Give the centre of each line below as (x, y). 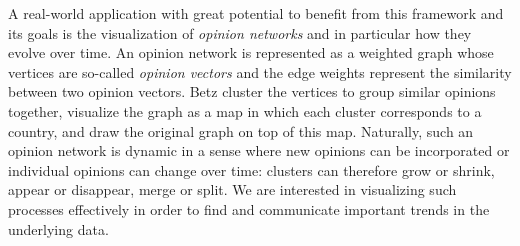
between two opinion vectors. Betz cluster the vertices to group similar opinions (252, 91)
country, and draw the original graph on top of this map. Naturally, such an (241, 130)
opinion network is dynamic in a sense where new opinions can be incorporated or (259, 150)
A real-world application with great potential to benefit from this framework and (256, 13)
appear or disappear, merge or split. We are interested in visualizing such (232, 189)
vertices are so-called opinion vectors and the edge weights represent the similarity (260, 71)
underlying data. (58, 228)
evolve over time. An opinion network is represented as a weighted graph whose (251, 52)
